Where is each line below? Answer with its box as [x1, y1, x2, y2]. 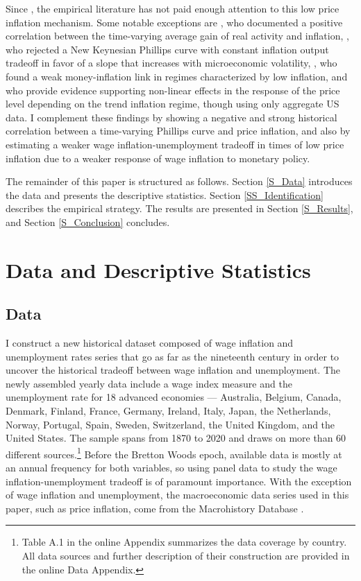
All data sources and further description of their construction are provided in [22, 548, 350, 563]
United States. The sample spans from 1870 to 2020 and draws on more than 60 [6, 431, 346, 445]
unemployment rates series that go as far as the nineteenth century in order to [6, 349, 339, 363]
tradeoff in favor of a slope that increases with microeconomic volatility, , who [6, 55, 337, 70]
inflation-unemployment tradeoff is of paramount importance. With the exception [6, 474, 352, 488]
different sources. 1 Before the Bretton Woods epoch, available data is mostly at [6, 444, 342, 461]
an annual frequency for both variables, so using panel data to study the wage [6, 460, 337, 475]
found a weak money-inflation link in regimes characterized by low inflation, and [6, 69, 348, 83]
